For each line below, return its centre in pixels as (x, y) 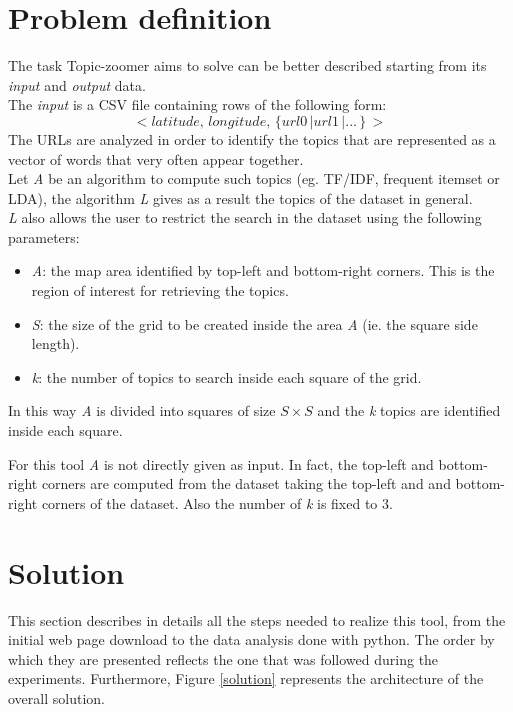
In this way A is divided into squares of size (142, 410)
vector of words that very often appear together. (156, 158)
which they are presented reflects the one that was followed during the (223, 658)
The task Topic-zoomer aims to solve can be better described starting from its (247, 65)
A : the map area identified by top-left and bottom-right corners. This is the (263, 270)
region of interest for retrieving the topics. (160, 290)
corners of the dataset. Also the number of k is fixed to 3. (217, 502)
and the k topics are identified (409, 410)
